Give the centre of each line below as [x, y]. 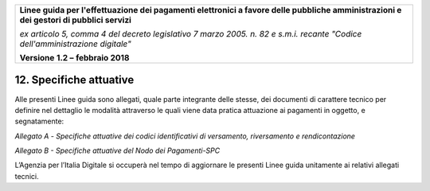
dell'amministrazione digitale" [75, 44]
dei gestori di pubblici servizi [75, 20]
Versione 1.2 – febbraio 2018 [74, 58]
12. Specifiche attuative [74, 80]
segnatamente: [39, 121]
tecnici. [27, 176]
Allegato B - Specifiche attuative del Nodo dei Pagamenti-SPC [117, 150]
